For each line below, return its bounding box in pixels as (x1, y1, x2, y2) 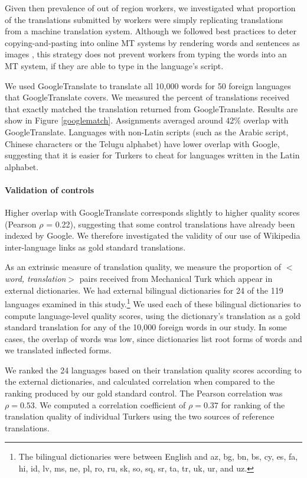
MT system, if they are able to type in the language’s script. (5, 59, 224, 71)
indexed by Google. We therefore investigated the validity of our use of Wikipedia (5, 229, 301, 242)
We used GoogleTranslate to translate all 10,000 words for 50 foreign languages (5, 79, 291, 92)
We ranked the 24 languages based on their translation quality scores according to (5, 363, 302, 376)
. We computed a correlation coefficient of (34, 398, 186, 411)
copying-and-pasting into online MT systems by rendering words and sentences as (5, 36, 300, 48)
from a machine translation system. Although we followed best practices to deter (5, 25, 297, 37)
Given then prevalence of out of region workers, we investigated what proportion (5, 2, 296, 14)
